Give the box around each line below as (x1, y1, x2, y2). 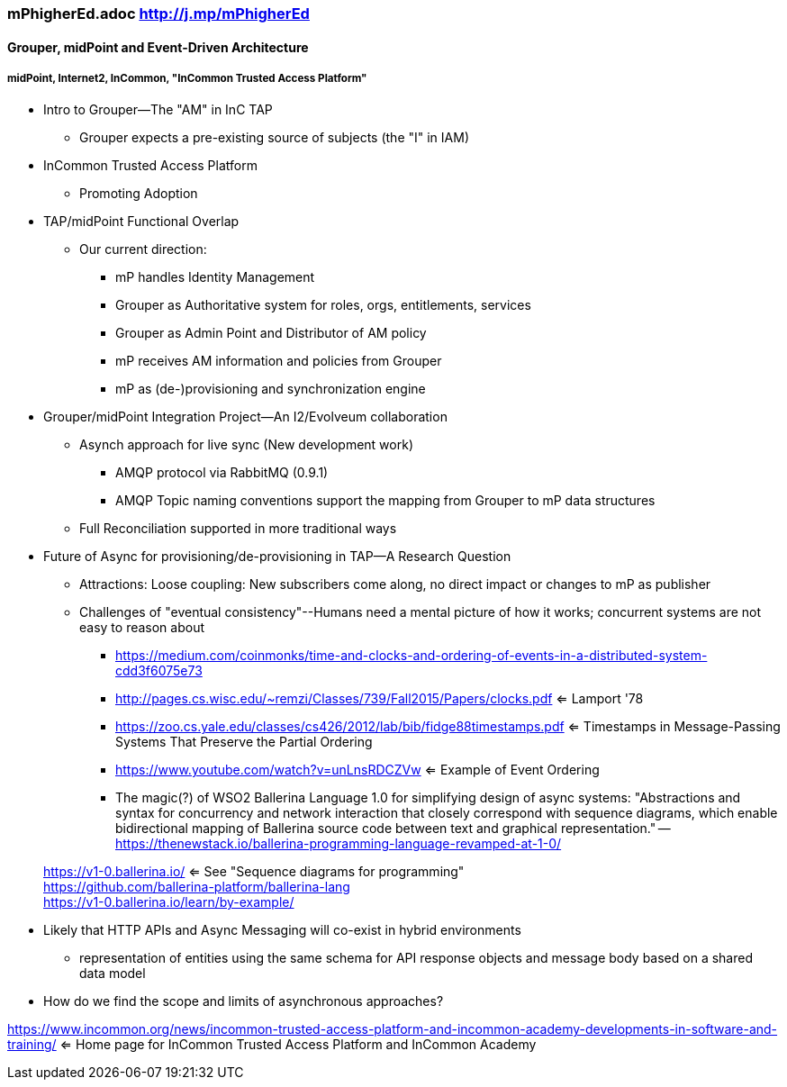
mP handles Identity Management (115, 269, 315, 285)
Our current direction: (79, 241, 207, 258)
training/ (7, 1037, 57, 1053)
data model (79, 965, 146, 982)
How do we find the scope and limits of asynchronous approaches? (43, 993, 444, 1010)
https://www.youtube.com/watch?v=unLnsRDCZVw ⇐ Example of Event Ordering (115, 762, 600, 778)
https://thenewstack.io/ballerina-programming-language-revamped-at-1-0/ (115, 836, 562, 852)
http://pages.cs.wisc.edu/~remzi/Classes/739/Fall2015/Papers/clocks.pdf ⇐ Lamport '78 (115, 691, 644, 707)
